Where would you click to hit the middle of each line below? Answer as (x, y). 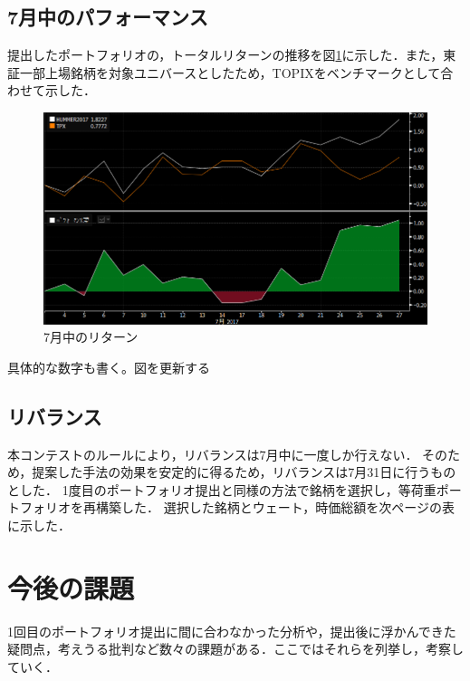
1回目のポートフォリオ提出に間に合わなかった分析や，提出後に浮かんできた (232, 631)
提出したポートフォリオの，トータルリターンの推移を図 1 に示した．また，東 (232, 55)
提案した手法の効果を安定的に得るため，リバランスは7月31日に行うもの (244, 472)
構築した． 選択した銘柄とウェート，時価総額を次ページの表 (275, 507)
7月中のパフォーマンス (108, 17)
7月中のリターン (91, 337)
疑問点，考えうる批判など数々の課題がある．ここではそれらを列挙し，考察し (235, 649)
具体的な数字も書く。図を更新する (109, 367)
